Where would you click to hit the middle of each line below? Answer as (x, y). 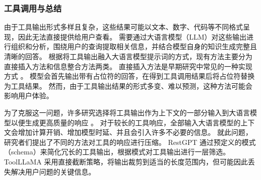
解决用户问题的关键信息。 (53, 171)
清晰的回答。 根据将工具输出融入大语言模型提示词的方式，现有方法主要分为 (128, 56)
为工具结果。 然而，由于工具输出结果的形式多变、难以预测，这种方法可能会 (128, 85)
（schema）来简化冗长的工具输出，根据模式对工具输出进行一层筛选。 (117, 152)
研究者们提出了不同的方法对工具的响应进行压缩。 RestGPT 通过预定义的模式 (130, 142)
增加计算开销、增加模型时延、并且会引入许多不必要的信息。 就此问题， (135, 132)
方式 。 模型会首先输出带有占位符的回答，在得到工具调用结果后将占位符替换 (129, 76)
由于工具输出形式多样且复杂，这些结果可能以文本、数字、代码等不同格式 (123, 27)
